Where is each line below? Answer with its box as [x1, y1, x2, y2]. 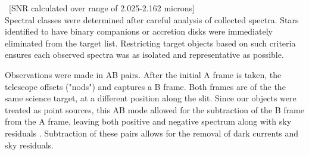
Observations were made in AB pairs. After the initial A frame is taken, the [5, 68, 282, 80]
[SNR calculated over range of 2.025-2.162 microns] [8, 2, 195, 14]
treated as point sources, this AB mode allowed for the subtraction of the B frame [5, 103, 304, 116]
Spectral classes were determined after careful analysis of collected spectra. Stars [5, 13, 299, 26]
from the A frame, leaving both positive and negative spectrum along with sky [5, 115, 292, 128]
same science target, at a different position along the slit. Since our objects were [5, 92, 296, 104]
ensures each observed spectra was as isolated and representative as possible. [5, 48, 284, 61]
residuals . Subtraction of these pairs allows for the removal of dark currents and [5, 126, 299, 139]
